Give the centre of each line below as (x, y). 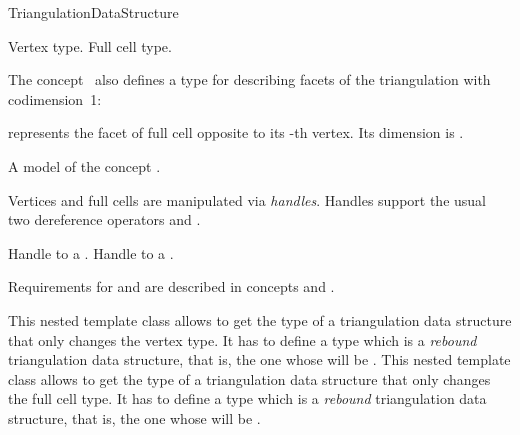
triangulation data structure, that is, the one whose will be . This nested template (259, 359)
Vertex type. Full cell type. (90, 45)
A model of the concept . (84, 165)
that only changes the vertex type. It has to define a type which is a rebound (242, 339)
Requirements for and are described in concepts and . (171, 286)
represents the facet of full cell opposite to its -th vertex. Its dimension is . (236, 132)
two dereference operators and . (104, 219)
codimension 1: (55, 98)
